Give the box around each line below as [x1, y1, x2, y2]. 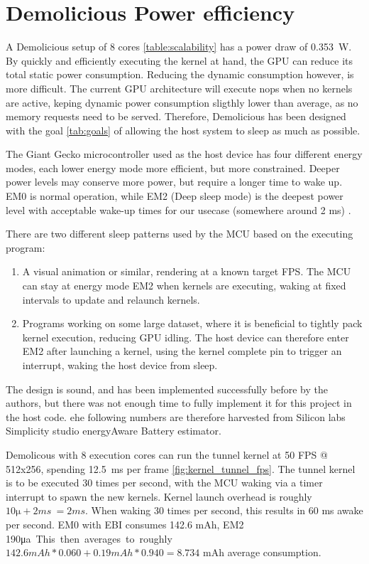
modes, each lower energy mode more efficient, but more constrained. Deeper [6, 160, 340, 175]
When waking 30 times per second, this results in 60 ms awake [91, 503, 363, 518]
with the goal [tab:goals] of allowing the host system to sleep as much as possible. [6, 122, 360, 137]
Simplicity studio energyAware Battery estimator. [6, 423, 221, 438]
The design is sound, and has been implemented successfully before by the [6, 381, 329, 396]
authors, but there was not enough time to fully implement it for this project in [6, 395, 352, 410]
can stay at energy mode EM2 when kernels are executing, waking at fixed [22, 278, 346, 293]
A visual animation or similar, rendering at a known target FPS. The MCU [22, 264, 351, 279]
